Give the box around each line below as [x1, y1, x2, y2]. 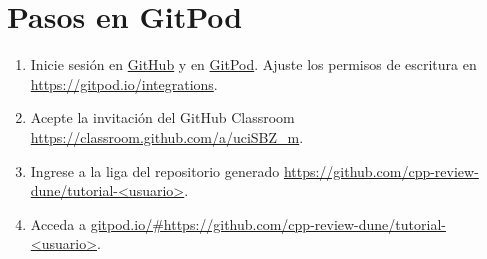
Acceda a [30, 213, 86, 234]
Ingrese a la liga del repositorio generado [30, 160, 280, 181]
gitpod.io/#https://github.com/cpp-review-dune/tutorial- [90, 213, 446, 234]
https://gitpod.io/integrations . [30, 73, 218, 94]
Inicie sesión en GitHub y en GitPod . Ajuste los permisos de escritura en [30, 54, 477, 75]
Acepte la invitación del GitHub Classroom [30, 107, 295, 128]
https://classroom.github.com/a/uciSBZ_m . [30, 126, 304, 147]
